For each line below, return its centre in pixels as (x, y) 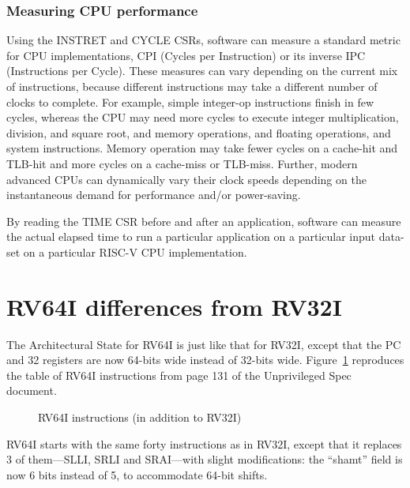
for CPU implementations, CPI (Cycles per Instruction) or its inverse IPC (186, 55)
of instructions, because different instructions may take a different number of (192, 86)
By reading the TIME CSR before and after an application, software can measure (204, 221)
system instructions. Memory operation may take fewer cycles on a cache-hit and (202, 148)
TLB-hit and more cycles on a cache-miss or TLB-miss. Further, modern (182, 163)
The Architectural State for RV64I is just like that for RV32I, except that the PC (204, 344)
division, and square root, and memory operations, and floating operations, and (199, 132)
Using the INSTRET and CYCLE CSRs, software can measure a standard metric (203, 40)
